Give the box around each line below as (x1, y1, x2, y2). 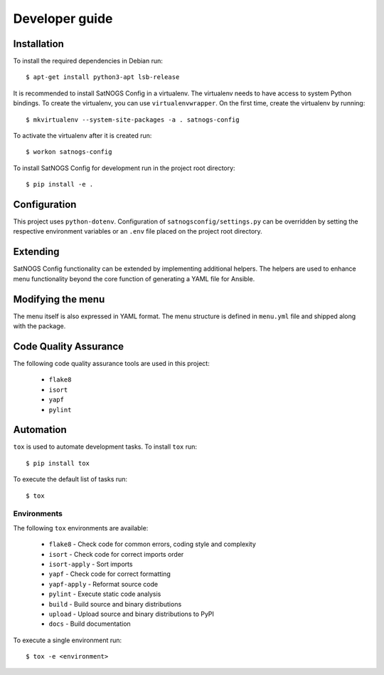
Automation (13, 424, 67, 436)
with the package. (13, 322, 66, 330)
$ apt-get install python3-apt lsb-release (26, 73, 180, 81)
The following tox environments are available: (13, 523, 149, 532)
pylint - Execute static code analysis (48, 590, 161, 598)
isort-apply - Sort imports (48, 560, 133, 568)
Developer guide (13, 11, 113, 26)
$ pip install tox (26, 459, 90, 467)
